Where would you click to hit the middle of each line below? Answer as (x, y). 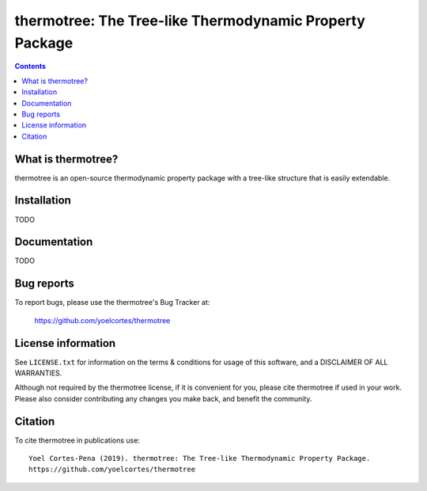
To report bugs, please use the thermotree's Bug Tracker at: (112, 303)
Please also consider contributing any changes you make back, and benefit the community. (163, 398)
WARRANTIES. (38, 373)
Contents (30, 67)
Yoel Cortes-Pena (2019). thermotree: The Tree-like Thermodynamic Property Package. (200, 459)
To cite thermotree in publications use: (77, 440)
